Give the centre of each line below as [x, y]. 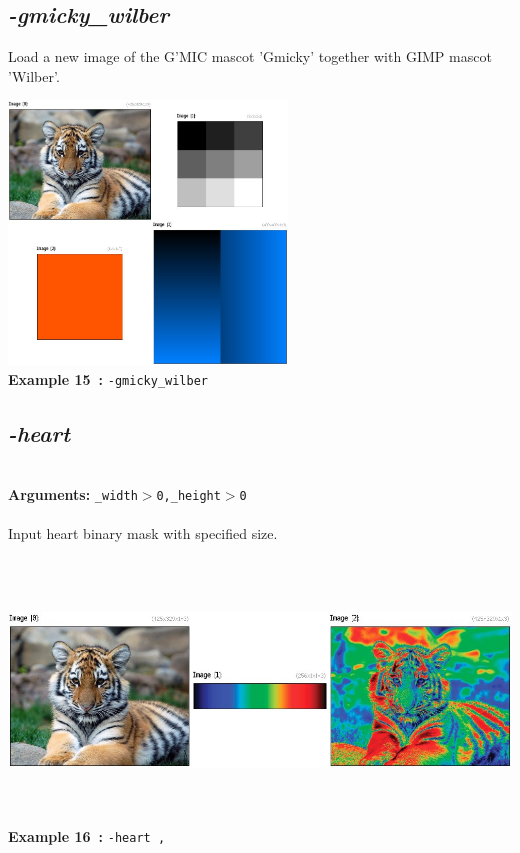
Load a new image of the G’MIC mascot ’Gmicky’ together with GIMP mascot [250, 56]
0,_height [188, 496]
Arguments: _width [73, 494]
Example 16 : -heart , [87, 836]
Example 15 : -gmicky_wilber [108, 378]
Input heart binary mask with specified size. [143, 533]
